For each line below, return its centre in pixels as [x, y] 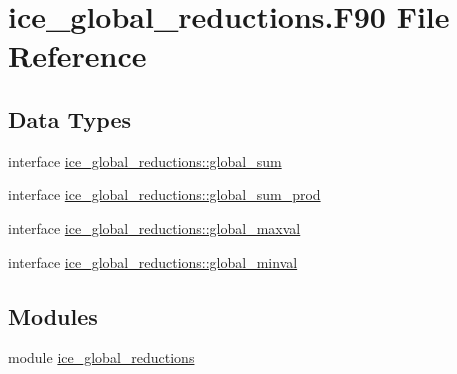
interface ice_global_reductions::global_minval [153, 261]
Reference [77, 55]
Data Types [69, 118]
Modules [53, 315]
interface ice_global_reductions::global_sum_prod [164, 194]
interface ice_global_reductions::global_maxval [154, 227]
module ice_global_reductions [101, 357]
